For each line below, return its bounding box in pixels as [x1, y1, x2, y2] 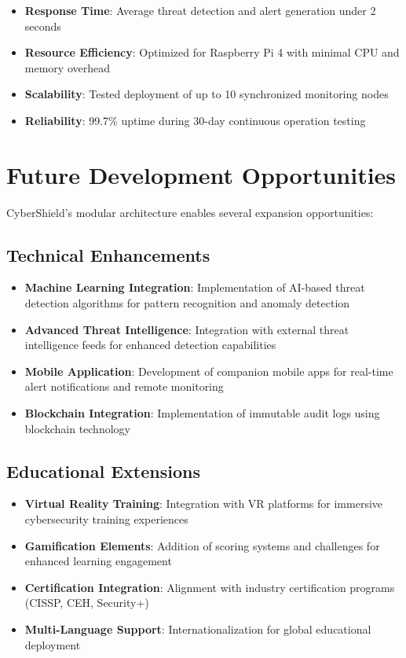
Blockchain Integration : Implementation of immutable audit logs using [24, 405, 380, 421]
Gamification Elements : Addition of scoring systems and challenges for [24, 537, 380, 553]
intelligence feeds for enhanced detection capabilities [24, 336, 276, 353]
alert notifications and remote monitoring [24, 378, 224, 395]
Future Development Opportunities [6, 158, 397, 190]
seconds [24, 17, 61, 34]
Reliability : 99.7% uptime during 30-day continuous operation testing [24, 112, 366, 128]
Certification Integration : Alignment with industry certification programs [24, 579, 395, 595]
